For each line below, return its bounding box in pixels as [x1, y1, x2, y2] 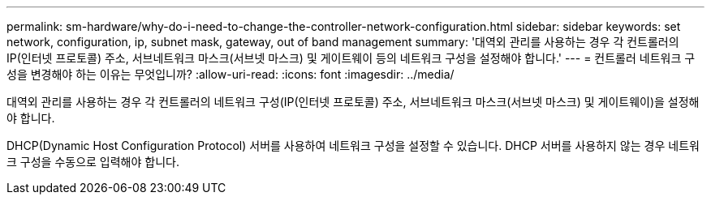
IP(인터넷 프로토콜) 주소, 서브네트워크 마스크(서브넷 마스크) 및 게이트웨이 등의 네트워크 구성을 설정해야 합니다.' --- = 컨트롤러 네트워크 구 [6, 51, 696, 65]
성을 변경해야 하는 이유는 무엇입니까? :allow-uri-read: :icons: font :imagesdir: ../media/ [6, 67, 455, 81]
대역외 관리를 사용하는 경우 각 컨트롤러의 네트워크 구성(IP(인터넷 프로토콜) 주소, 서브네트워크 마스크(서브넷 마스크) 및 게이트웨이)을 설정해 [6, 95, 700, 109]
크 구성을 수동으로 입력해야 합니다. [6, 155, 179, 169]
